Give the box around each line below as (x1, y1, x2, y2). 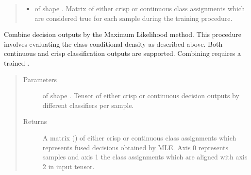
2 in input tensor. (42, 161, 95, 171)
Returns (23, 116, 47, 126)
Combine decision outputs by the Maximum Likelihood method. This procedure (4, 29, 241, 39)
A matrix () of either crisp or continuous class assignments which (42, 132, 236, 142)
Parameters (23, 74, 57, 84)
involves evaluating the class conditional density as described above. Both (4, 38, 223, 49)
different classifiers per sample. (42, 100, 134, 110)
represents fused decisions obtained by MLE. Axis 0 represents (42, 142, 229, 152)
